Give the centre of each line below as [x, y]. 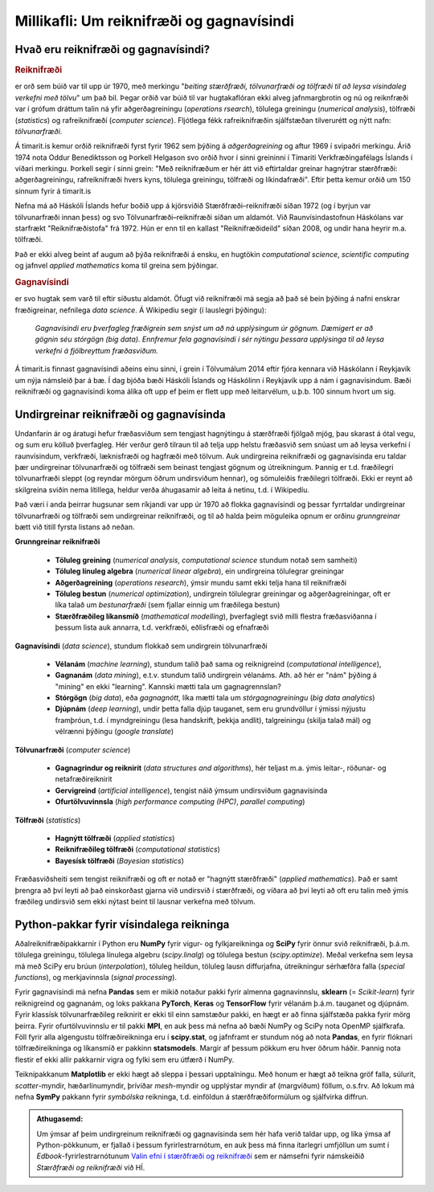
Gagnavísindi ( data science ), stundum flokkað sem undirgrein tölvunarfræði [141, 646]
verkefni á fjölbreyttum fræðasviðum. [96, 350]
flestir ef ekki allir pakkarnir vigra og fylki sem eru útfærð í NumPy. [125, 1059]
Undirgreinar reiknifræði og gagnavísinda [120, 414]
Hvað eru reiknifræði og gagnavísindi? [113, 49]
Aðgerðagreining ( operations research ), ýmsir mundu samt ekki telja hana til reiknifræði [201, 582]
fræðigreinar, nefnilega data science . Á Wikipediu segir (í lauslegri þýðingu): [141, 310]
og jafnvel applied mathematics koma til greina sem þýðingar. [117, 266]
